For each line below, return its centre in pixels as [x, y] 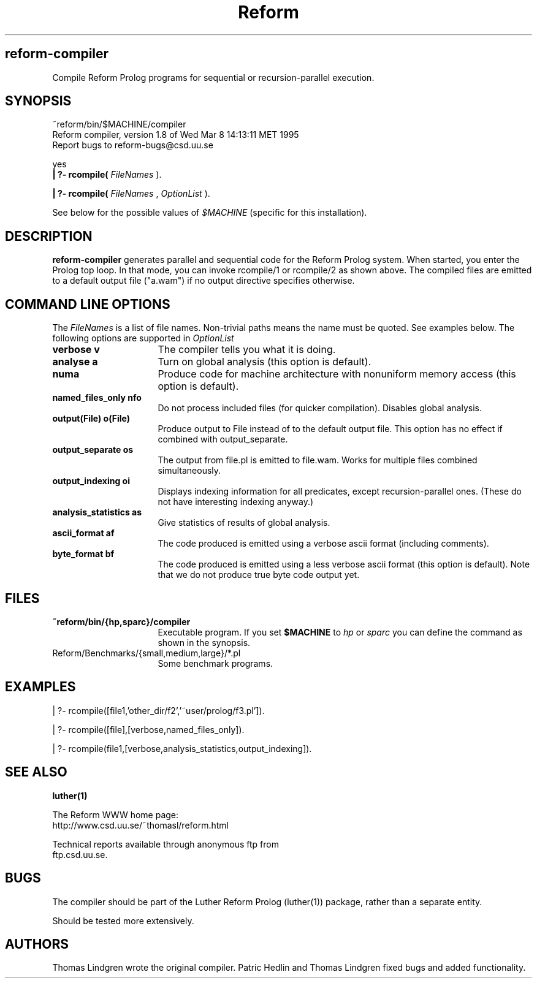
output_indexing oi [91, 481]
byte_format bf [83, 554]
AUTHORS [37, 944]
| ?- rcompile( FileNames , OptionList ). [131, 194]
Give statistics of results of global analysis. [244, 523]
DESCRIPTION [49, 236]
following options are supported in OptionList [143, 338]
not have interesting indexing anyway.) [236, 502]
